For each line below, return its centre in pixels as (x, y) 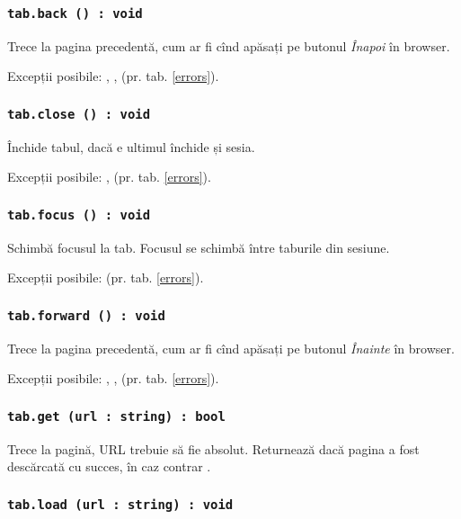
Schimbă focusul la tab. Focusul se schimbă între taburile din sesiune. (199, 247)
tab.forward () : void (86, 315)
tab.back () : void (75, 13)
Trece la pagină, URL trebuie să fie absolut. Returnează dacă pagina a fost (213, 448)
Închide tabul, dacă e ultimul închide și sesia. (131, 146)
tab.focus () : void (79, 215)
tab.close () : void (79, 114)
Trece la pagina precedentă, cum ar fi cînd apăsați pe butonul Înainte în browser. (231, 348)
